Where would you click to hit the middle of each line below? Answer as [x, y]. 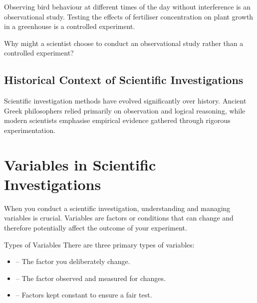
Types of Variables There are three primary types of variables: [99, 244]
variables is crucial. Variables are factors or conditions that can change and [119, 218]
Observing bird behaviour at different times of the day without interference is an [127, 6]
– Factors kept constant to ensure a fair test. [84, 295]
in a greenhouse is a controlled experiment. [70, 26]
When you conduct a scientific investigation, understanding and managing [117, 208]
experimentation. [30, 130]
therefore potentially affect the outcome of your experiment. [96, 228]
